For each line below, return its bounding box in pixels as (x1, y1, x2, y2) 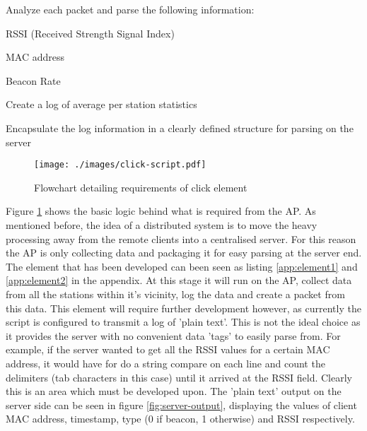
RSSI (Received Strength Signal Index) (6, 25, 175, 40)
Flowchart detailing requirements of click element (34, 179, 247, 194)
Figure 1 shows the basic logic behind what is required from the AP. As (6, 203, 316, 218)
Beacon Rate (6, 73, 61, 88)
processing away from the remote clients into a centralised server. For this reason (6, 231, 356, 246)
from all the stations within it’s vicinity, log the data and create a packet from (6, 286, 345, 301)
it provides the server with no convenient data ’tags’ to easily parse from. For (6, 328, 341, 343)
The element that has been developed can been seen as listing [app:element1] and (6, 259, 358, 273)
